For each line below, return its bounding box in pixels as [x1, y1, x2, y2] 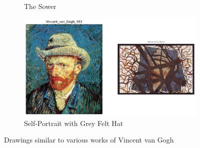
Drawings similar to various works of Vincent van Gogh [4, 134, 174, 145]
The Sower [24, 1, 56, 11]
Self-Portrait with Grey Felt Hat [24, 117, 123, 128]
